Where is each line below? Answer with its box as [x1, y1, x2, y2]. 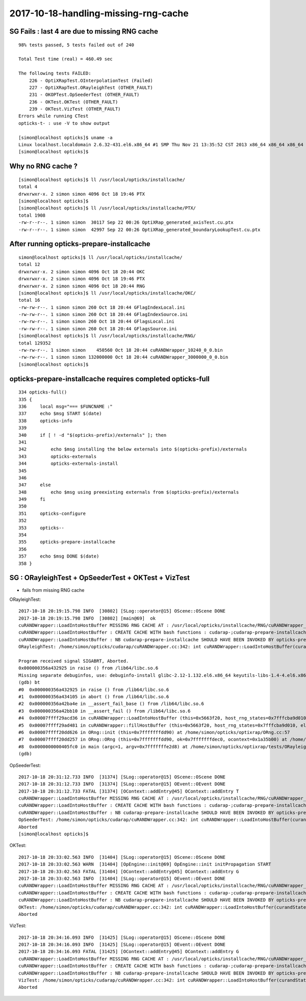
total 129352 [18, 340, 51, 346]
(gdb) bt [18, 679, 40, 686]
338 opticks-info [18, 418, 72, 424]
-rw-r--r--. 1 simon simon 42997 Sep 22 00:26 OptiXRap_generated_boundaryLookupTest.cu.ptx [18, 227, 261, 232]
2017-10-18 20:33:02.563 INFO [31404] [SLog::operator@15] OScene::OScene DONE [18, 854, 226, 860]
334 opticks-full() [18, 389, 67, 395]
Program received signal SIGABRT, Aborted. [18, 658, 129, 664]
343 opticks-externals [18, 454, 97, 459]
